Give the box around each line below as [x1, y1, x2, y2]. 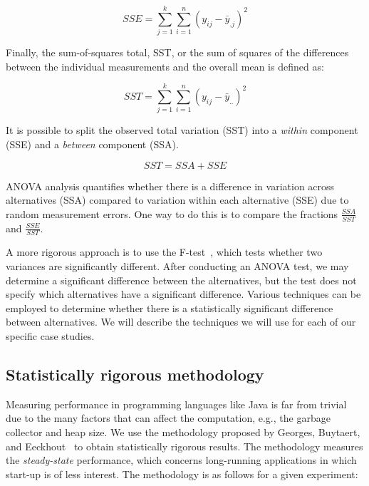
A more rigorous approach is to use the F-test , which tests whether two [6, 244, 323, 259]
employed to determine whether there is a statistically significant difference [6, 300, 333, 315]
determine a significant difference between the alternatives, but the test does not [6, 272, 357, 287]
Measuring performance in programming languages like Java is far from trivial [6, 396, 347, 411]
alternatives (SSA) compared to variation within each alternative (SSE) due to [6, 192, 349, 207]
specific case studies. [6, 329, 95, 343]
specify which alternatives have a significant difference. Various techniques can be [6, 286, 361, 301]
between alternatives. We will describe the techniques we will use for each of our [6, 314, 356, 329]
